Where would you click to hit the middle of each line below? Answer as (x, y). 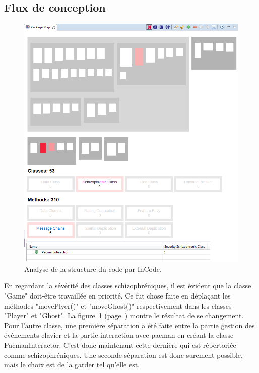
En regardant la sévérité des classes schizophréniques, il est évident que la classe (128, 286)
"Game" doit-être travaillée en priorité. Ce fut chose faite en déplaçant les (117, 296)
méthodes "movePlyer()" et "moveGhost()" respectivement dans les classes (118, 305)
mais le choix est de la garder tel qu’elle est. (72, 365)
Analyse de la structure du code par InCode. (93, 269)
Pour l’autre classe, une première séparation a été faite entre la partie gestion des (129, 325)
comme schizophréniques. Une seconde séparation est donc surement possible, (123, 355)
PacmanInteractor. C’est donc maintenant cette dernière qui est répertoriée (120, 345)
